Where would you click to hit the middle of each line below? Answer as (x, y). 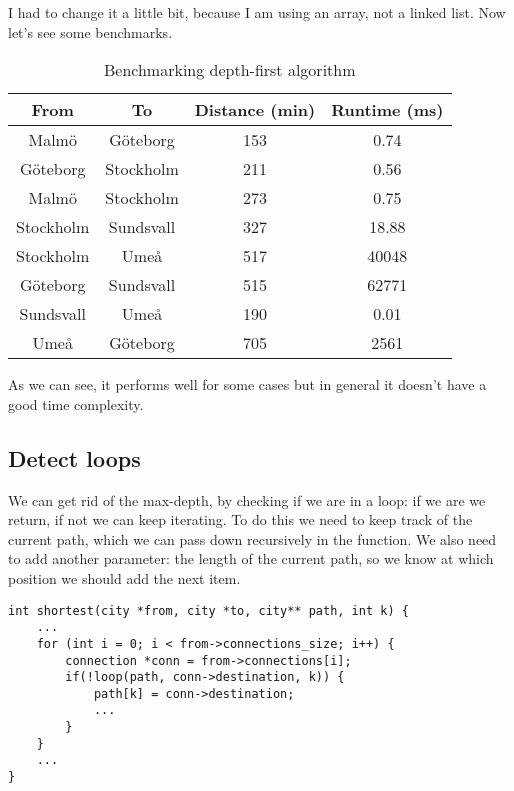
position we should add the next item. (124, 577)
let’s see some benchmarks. (90, 31)
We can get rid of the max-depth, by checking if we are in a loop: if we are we (247, 499)
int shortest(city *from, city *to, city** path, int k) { (208, 610)
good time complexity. (76, 403)
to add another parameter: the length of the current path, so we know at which (251, 558)
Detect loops (74, 457)
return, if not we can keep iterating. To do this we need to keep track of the (240, 519)
